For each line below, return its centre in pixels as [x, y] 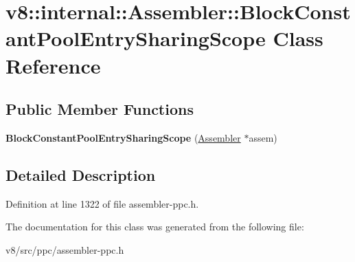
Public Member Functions [100, 109]
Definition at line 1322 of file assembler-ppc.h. [102, 203]
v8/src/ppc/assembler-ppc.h [65, 249]
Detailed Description [81, 174]
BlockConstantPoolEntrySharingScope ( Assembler [123, 137]
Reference [53, 65]
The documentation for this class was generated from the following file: [155, 227]
